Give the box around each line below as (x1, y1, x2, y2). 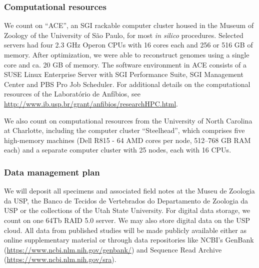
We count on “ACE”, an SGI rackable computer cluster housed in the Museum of (4, 20, 254, 30)
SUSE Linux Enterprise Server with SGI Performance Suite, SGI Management (4, 69, 243, 79)
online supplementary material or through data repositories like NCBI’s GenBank (4, 234, 254, 245)
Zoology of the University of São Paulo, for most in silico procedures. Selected (4, 29, 243, 40)
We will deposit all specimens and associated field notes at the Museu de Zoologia (4, 185, 255, 196)
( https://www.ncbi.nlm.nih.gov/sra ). (4, 254, 116, 264)
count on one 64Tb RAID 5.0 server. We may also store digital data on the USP (4, 214, 250, 225)
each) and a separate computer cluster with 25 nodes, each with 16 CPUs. (4, 144, 231, 155)
